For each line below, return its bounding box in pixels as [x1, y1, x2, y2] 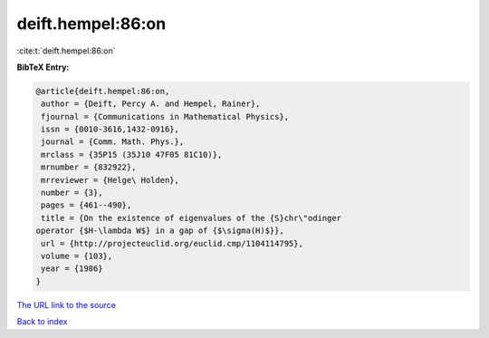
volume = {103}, [41, 251, 113, 261]
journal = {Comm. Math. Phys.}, [41, 137, 185, 147]
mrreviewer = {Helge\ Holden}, [41, 175, 180, 185]
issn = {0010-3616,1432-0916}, [41, 124, 180, 135]
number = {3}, [41, 188, 103, 198]
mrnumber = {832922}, [41, 162, 137, 172]
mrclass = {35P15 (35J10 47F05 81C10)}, [41, 150, 223, 159]
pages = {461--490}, [41, 200, 132, 210]
